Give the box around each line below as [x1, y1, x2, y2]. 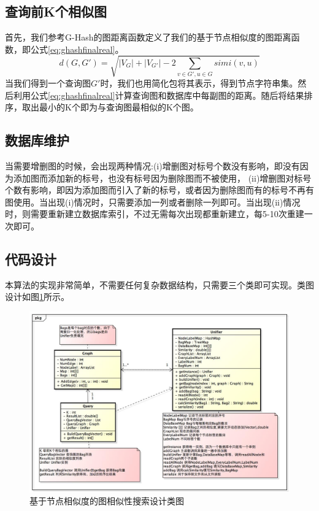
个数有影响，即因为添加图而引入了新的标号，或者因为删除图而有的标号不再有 [5, 183, 314, 196]
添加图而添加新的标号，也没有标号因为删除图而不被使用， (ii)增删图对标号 [13, 171, 312, 184]
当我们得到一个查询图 [5, 76, 91, 89]
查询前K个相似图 [5, 2, 107, 21]
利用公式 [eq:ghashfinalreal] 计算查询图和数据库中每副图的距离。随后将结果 [13, 88, 304, 101]
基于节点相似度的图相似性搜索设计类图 [29, 494, 184, 507]
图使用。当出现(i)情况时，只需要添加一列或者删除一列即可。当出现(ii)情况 [5, 195, 301, 208]
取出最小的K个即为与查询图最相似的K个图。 [21, 101, 199, 113]
